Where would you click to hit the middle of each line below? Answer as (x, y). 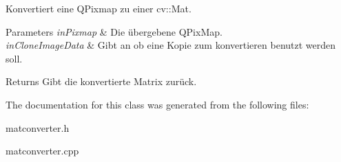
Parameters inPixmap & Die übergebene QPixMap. (114, 31)
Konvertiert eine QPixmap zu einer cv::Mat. (99, 8)
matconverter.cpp (42, 151)
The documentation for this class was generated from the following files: (157, 104)
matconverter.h (38, 127)
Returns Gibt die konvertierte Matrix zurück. (101, 81)
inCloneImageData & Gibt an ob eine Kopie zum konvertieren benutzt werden (171, 45)
